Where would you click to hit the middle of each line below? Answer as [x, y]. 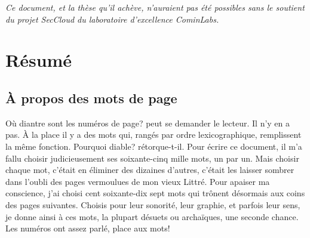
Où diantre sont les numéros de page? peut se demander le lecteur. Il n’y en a [148, 123]
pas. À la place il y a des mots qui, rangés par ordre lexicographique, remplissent [154, 135]
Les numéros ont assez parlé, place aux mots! [88, 228]
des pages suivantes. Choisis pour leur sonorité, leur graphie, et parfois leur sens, [153, 204]
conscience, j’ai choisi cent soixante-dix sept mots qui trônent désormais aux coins [155, 193]
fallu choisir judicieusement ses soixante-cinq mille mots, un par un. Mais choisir [152, 158]
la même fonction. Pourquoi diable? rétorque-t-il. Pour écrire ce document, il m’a [154, 146]
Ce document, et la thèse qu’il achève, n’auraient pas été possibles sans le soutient [155, 7]
